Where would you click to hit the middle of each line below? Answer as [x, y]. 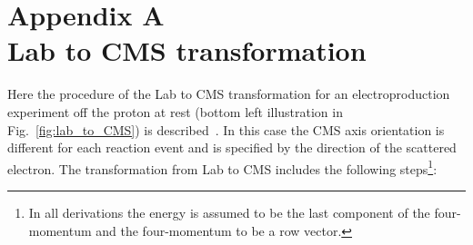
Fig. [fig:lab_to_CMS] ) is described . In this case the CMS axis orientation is [226, 129]
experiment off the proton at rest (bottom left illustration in [175, 111]
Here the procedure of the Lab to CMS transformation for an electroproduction [229, 94]
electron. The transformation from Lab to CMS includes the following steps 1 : [222, 167]
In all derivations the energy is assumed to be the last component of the [229, 212]
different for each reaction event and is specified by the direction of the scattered [232, 147]
